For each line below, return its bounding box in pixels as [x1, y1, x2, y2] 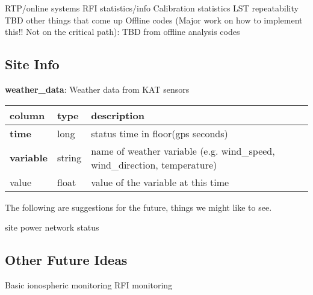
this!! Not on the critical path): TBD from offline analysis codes [5, 25, 240, 38]
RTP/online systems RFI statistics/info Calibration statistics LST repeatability [5, 2, 299, 14]
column [10, 108, 45, 122]
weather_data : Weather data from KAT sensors [5, 82, 190, 95]
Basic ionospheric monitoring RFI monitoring [5, 278, 173, 291]
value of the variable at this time [91, 175, 229, 189]
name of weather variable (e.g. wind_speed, [91, 143, 275, 158]
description [91, 108, 144, 122]
